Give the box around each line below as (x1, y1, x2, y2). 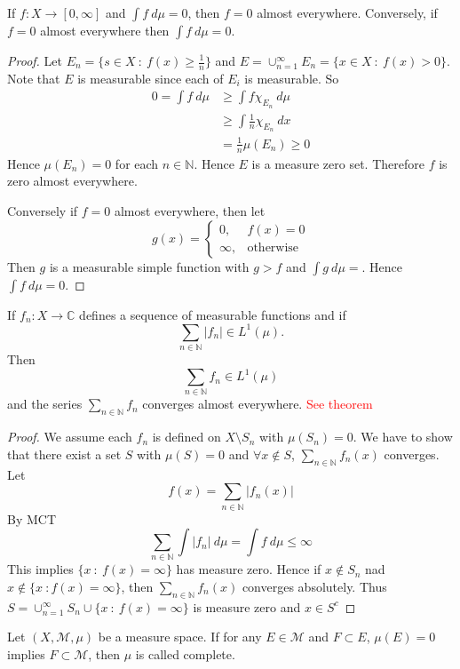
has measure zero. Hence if (176, 560, 321, 578)
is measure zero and (193, 597, 301, 616)
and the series (7, 394, 83, 413)
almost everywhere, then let (114, 201, 266, 219)
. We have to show (353, 427, 453, 446)
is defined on (152, 427, 221, 446)
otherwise (247, 242, 299, 255)
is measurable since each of (77, 68, 224, 87)
